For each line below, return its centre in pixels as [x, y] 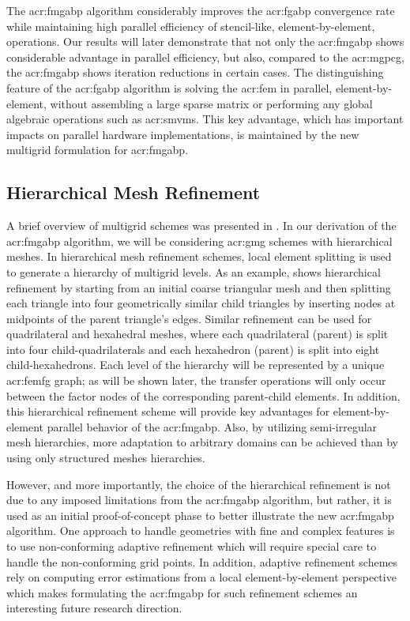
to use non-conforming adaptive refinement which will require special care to [192, 546]
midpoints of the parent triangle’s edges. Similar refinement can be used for [189, 318]
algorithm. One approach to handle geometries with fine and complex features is [201, 531]
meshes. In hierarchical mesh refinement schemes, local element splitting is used [199, 256]
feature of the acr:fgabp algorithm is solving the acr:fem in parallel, [169, 87]
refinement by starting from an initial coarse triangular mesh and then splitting [199, 287]
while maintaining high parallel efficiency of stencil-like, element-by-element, [191, 26]
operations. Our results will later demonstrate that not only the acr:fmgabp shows [205, 41]
